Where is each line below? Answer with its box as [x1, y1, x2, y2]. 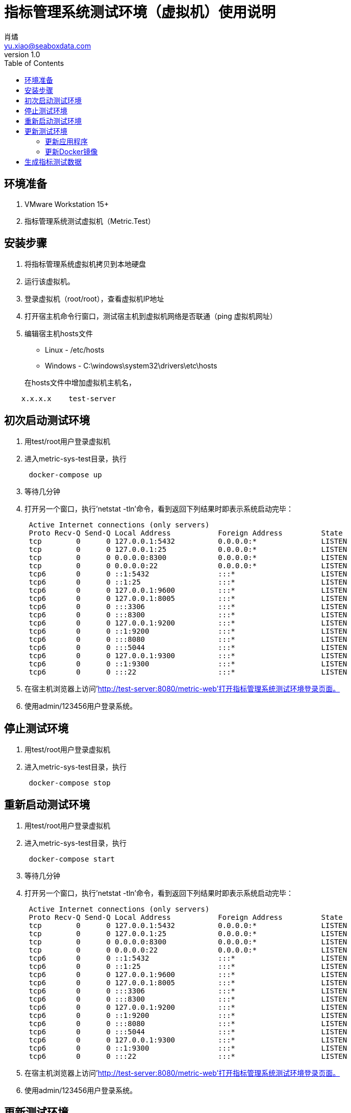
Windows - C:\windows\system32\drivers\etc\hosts [45, 361, 217, 370]
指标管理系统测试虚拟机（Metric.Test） [24, 216, 155, 225]
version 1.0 [4, 50, 40, 59]
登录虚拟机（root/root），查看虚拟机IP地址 [24, 294, 164, 304]
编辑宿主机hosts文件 [24, 329, 93, 338]
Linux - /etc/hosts [45, 345, 105, 355]
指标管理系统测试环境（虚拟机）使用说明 [4, 4, 276, 21]
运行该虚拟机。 [24, 277, 74, 286]
